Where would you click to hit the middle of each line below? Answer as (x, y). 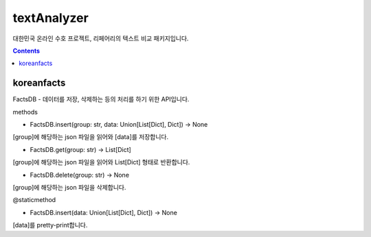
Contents (26, 51)
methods (25, 112)
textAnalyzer (50, 18)
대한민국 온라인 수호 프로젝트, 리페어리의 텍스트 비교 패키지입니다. (101, 38)
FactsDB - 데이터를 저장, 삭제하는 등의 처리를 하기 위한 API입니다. (101, 99)
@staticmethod (34, 200)
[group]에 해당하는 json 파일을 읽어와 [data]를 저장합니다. (90, 137)
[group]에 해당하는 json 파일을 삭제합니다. (69, 187)
